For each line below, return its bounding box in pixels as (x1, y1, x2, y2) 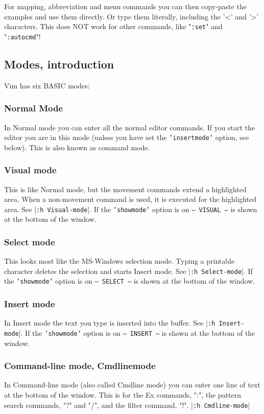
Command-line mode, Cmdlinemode (4, 359, 156, 372)
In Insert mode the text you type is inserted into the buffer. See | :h (4, 317, 215, 328)
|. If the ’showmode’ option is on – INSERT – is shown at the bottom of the (18, 328, 255, 338)
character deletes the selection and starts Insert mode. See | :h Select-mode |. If (4, 265, 253, 276)
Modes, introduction (4, 56, 114, 72)
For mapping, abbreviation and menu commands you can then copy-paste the (4, 1, 247, 11)
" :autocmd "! (4, 31, 41, 41)
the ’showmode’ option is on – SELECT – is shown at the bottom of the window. (4, 275, 255, 286)
